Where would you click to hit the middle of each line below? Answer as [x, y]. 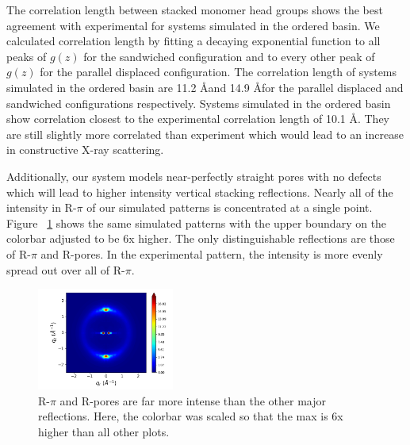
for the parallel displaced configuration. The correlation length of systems [218, 72]
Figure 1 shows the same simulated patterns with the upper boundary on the [197, 222]
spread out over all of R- [66, 269]
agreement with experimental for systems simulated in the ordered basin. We [193, 25]
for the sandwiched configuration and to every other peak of [229, 56]
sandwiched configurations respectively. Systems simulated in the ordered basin [199, 103]
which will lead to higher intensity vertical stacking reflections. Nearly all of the [200, 192]
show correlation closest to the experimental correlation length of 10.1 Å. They [198, 119]
